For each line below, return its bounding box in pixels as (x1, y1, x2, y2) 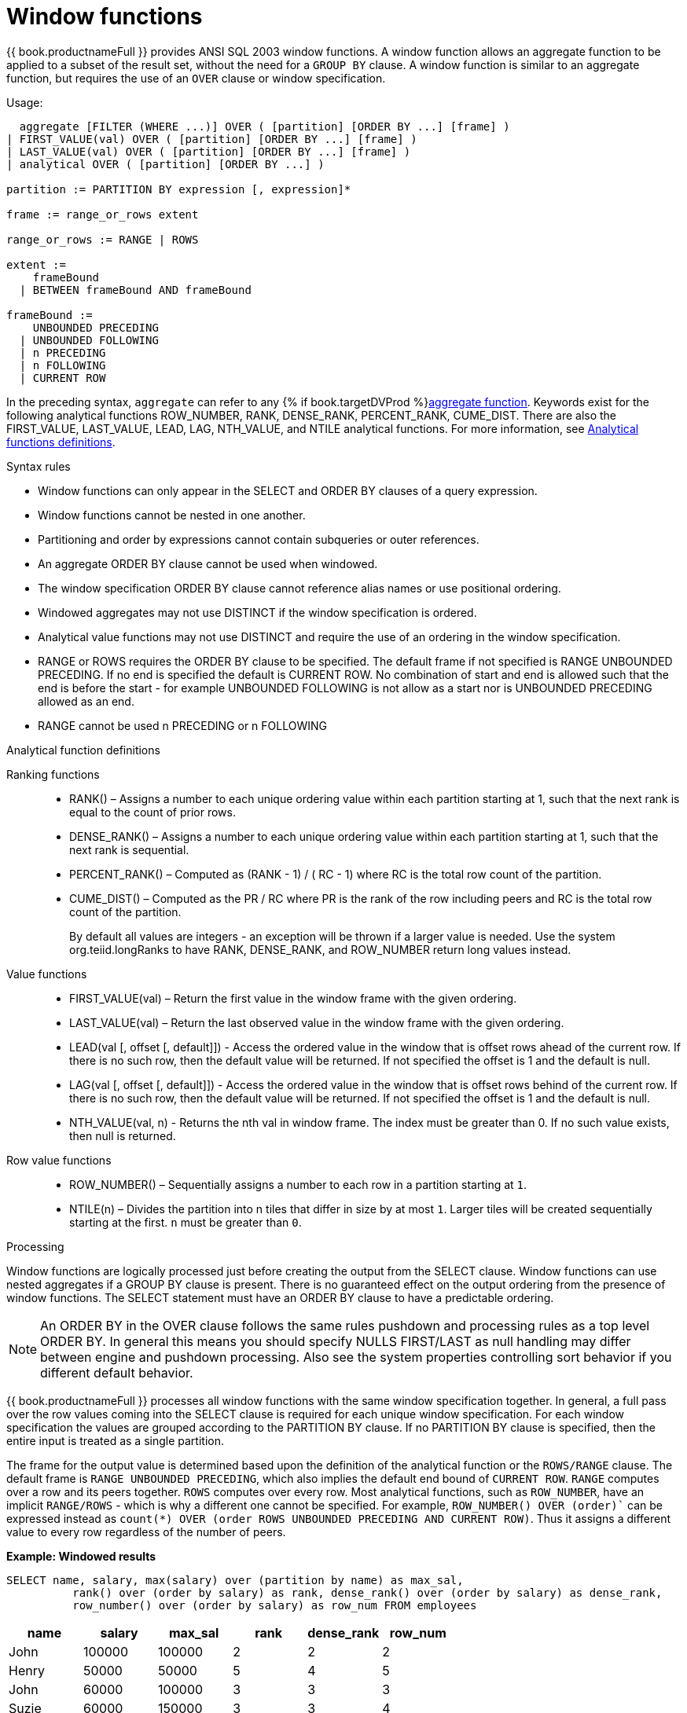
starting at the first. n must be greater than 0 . (69, 1215, 302, 1229)
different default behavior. (40, 1364, 193, 1381)
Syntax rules (6, 459, 71, 473)
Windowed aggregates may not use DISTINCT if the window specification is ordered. (38, 605, 477, 619)
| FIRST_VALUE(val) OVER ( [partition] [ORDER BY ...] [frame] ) (6, 132, 417, 145)
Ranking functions (6, 767, 100, 781)
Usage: (6, 95, 43, 109)
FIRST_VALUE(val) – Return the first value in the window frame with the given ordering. (69, 991, 517, 1005)
